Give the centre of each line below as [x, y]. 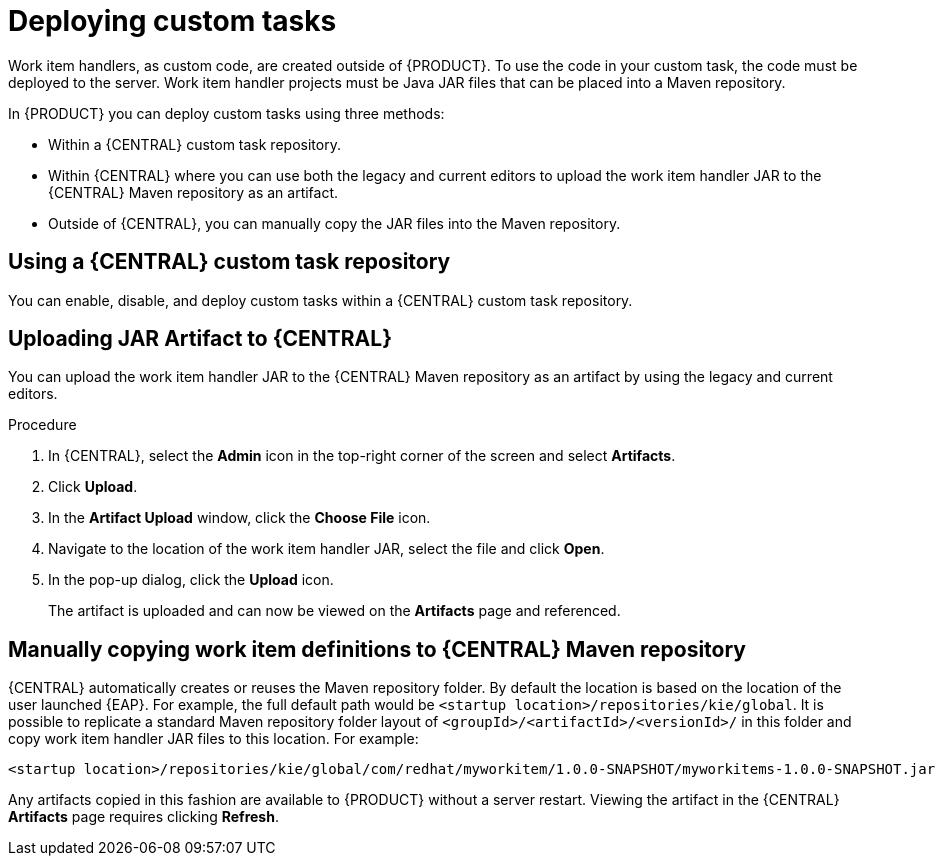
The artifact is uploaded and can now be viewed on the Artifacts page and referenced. [334, 611]
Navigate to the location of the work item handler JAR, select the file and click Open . [326, 549]
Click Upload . [93, 487]
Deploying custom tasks [172, 21]
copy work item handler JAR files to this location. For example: [213, 739]
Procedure [42, 425]
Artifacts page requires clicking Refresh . [143, 817]
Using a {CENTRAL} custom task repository [229, 262]
